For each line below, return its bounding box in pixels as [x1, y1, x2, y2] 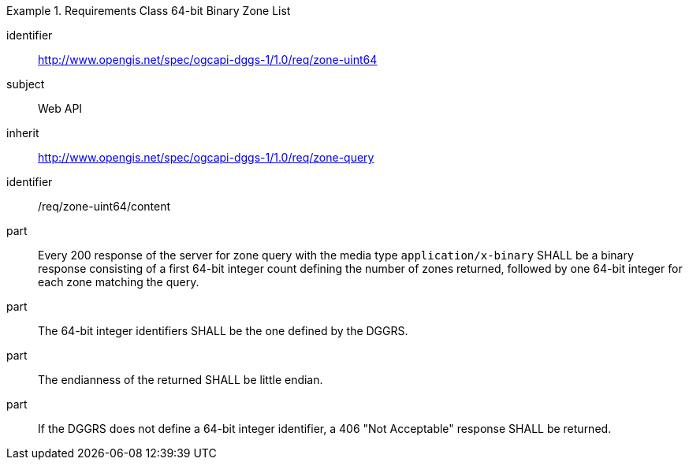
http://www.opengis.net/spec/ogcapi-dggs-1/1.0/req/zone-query [38, 151, 374, 164]
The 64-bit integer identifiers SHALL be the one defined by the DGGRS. [38, 324, 408, 337]
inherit [6, 126, 39, 140]
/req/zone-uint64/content [38, 199, 171, 213]
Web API [38, 102, 83, 115]
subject [6, 77, 45, 91]
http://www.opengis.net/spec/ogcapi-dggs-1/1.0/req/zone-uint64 [38, 53, 378, 66]
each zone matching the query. [38, 275, 199, 289]
